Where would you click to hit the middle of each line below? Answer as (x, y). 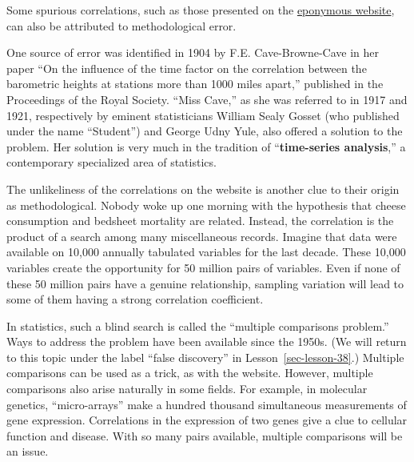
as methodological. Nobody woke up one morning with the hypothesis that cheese (206, 205)
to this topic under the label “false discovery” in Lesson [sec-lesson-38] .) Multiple (205, 357)
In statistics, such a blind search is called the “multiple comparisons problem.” (198, 325)
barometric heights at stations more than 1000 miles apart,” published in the (195, 84)
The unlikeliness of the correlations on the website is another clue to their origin (203, 189)
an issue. (28, 451)
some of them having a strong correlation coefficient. (135, 299)
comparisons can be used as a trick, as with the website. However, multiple (190, 373)
